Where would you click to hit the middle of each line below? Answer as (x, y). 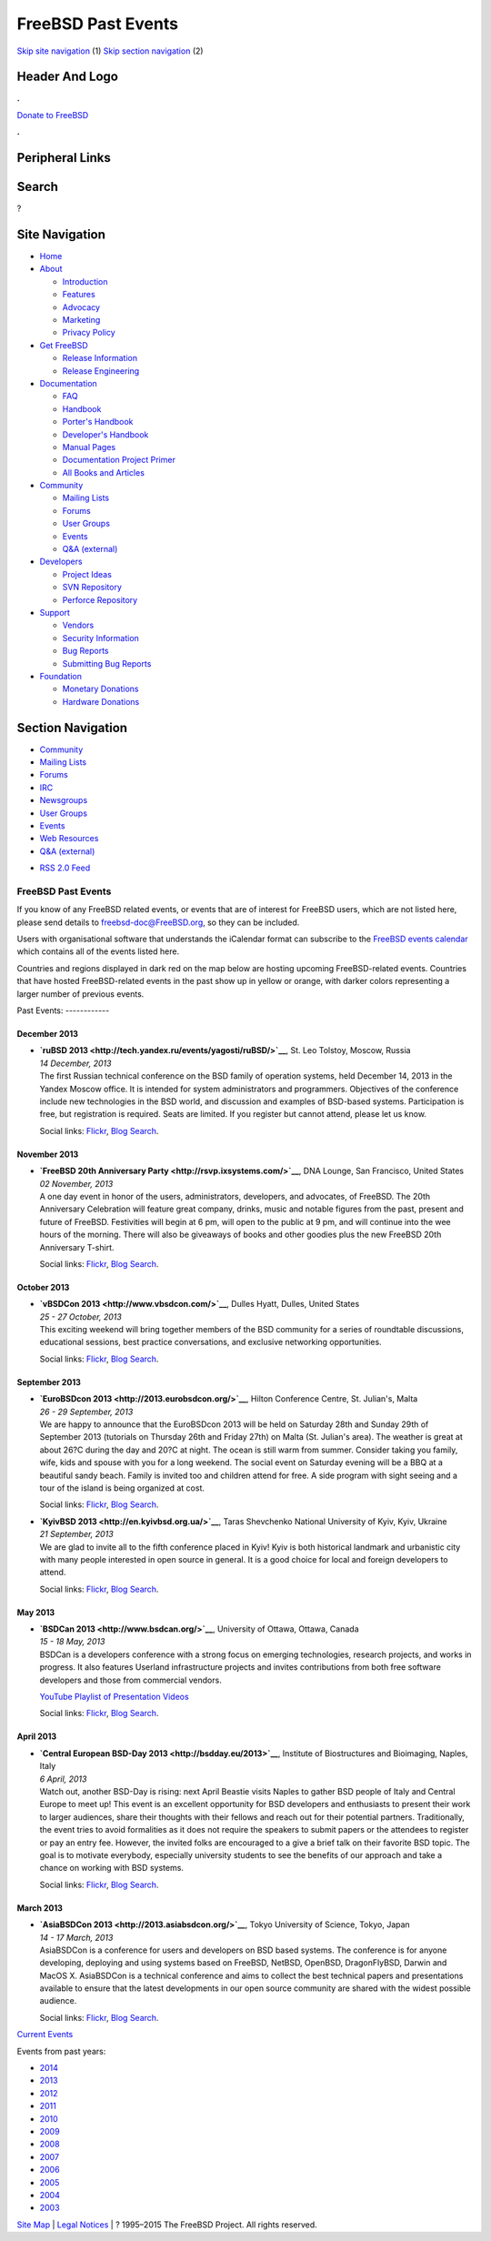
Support (55, 613)
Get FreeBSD (64, 345)
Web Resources (69, 839)
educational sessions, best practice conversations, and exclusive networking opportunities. (210, 1342)
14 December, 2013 (75, 1063)
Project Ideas (87, 574)
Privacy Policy (89, 333)
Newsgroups (64, 800)
